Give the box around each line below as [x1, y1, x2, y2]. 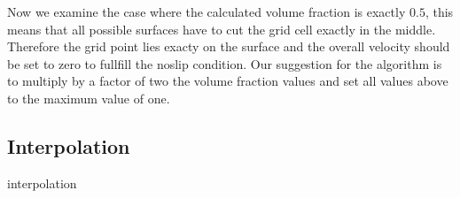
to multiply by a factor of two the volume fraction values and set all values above [7, 72, 448, 90]
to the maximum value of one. [7, 88, 170, 107]
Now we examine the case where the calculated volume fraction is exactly [7, 3, 406, 20]
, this [425, 3, 454, 20]
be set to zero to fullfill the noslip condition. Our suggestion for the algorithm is [7, 54, 442, 72]
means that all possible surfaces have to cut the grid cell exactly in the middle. [7, 19, 436, 38]
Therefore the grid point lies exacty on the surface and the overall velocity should [7, 37, 450, 56]
